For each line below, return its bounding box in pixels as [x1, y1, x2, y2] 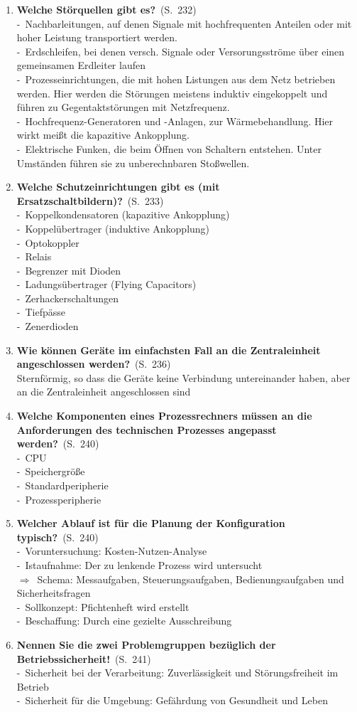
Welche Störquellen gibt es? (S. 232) [16, 2, 197, 16]
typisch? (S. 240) [16, 529, 99, 544]
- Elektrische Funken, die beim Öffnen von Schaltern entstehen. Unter [16, 141, 322, 156]
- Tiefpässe [16, 304, 65, 319]
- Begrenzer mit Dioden [16, 262, 121, 277]
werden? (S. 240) [16, 436, 99, 451]
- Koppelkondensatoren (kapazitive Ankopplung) [16, 207, 230, 222]
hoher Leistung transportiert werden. [16, 30, 177, 45]
